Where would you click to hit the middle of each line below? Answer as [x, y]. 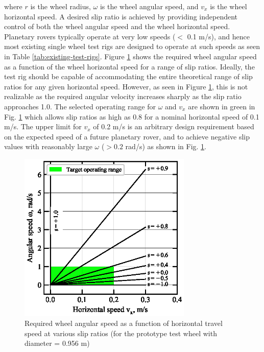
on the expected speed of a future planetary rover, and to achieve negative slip [127, 136]
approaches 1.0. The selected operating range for [80, 106]
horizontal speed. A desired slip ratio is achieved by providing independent [121, 16]
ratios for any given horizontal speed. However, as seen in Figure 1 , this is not [126, 86]
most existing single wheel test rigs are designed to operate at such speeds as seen [132, 46]
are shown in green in [222, 106]
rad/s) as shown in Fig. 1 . [166, 146]
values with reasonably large [48, 146]
